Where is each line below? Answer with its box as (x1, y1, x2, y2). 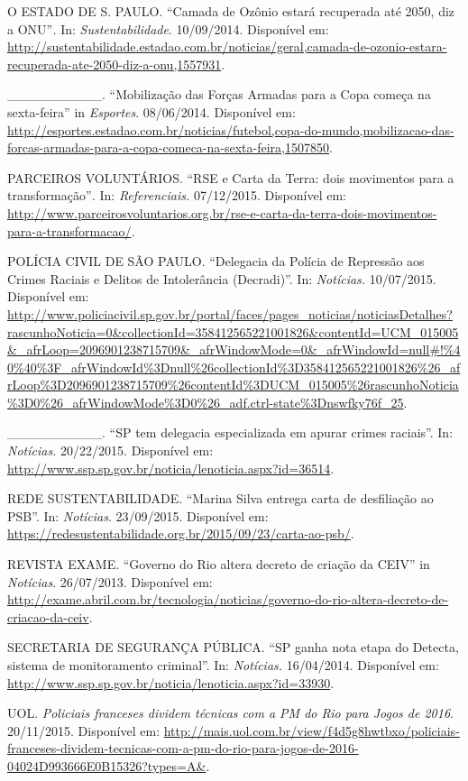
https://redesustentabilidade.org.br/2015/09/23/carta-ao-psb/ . (7, 524, 354, 543)
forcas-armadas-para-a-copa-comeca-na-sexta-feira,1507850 (7, 138, 329, 157)
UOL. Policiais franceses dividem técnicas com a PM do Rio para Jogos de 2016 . (7, 703, 454, 722)
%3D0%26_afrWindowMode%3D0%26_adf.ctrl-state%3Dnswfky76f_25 (7, 392, 404, 411)
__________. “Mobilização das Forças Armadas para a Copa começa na (7, 85, 431, 104)
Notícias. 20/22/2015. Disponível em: (7, 441, 214, 460)
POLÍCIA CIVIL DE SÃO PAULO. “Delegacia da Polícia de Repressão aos (7, 252, 425, 271)
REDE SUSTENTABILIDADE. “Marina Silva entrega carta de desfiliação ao (7, 489, 434, 508)
